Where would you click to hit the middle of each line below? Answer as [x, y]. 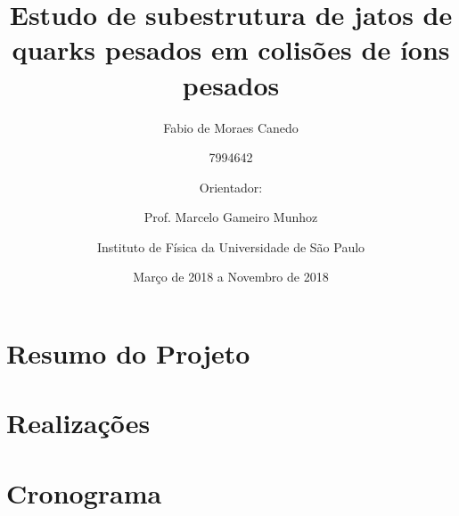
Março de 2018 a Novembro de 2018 [231, 277]
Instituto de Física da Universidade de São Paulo [231, 246]
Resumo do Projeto [128, 353]
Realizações [78, 423]
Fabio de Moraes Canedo [231, 127]
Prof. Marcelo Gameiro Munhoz [231, 217]
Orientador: [231, 187]
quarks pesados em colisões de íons [231, 49]
